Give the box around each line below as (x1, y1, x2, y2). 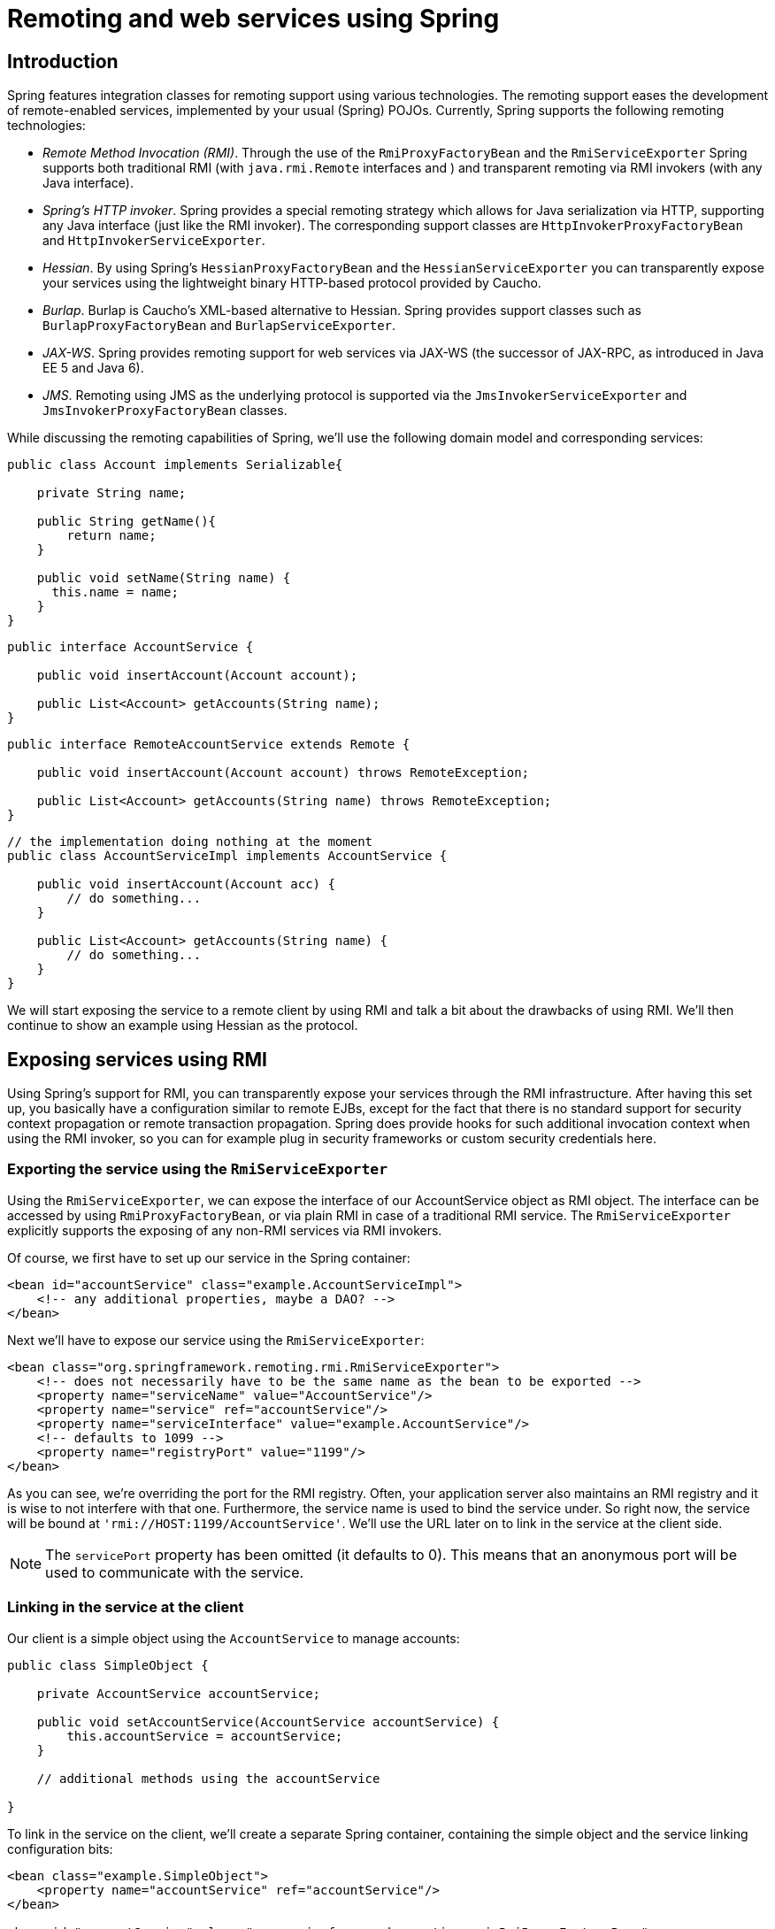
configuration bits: (7, 1841, 113, 1856)
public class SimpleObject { (7, 1657, 209, 1672)
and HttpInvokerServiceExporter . (42, 233, 265, 249)
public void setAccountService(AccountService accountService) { (36, 1714, 500, 1729)
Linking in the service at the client (7, 1598, 244, 1617)
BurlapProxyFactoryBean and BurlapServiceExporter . (42, 318, 396, 334)
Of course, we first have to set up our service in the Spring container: (7, 1249, 411, 1265)
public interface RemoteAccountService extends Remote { (7, 737, 411, 752)
